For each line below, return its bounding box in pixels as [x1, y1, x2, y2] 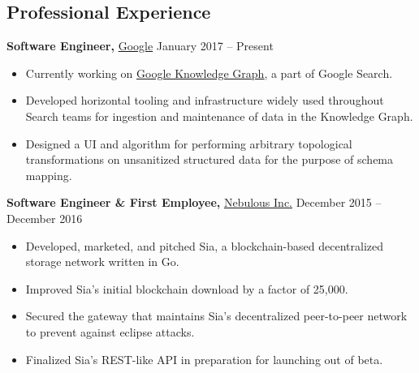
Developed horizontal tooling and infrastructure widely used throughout [25, 92, 384, 109]
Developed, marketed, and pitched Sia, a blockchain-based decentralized [25, 237, 383, 254]
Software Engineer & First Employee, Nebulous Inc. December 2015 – [6, 194, 382, 211]
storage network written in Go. [25, 253, 179, 270]
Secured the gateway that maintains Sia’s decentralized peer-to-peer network [25, 307, 408, 324]
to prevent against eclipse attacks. [25, 323, 195, 340]
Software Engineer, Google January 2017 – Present [6, 37, 274, 54]
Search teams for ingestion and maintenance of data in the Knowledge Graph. [25, 107, 413, 124]
